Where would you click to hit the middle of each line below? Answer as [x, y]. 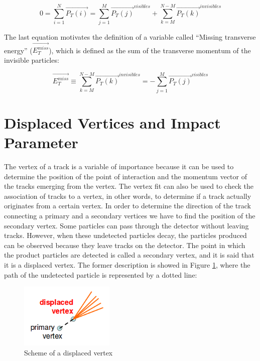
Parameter [41, 142]
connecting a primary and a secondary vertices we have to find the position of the [130, 216]
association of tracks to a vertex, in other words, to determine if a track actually [128, 196]
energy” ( [18, 50]
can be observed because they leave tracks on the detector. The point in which [125, 245]
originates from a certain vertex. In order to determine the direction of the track [127, 206]
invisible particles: [32, 60]
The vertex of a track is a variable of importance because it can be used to [119, 166]
